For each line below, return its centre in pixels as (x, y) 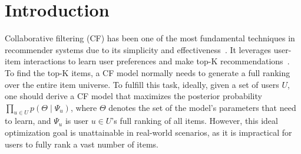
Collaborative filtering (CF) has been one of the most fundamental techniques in (150, 38)
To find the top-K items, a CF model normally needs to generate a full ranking (148, 72)
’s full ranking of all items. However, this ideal (195, 121)
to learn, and (28, 121)
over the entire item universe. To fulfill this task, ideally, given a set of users (142, 84)
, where (84, 107)
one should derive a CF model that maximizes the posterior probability (133, 96)
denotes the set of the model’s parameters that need (202, 107)
